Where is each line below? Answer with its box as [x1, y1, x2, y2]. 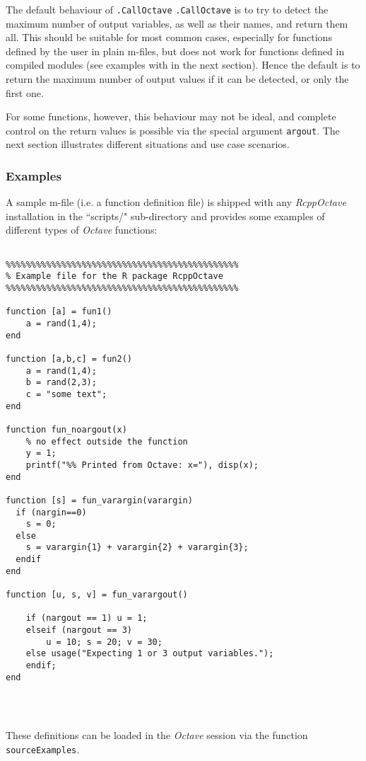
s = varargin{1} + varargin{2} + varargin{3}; [25, 542, 249, 553]
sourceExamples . [6, 741, 80, 756]
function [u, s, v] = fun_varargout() [6, 590, 188, 600]
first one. [6, 85, 44, 100]
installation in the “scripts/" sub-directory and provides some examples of [6, 208, 325, 223]
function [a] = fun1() [6, 307, 112, 317]
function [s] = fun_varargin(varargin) [6, 495, 193, 505]
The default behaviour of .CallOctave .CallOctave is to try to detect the [6, 2, 329, 16]
